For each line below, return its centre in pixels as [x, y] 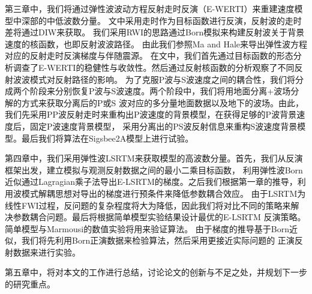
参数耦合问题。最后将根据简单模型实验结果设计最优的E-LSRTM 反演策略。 [159, 217]
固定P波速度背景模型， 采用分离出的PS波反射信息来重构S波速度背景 [163, 126]
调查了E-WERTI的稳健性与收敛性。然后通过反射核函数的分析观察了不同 [154, 67]
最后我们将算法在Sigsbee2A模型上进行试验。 [107, 138]
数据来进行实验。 [46, 252]
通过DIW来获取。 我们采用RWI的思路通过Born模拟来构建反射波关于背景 [163, 32]
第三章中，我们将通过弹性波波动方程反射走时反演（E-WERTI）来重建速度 [150, 8]
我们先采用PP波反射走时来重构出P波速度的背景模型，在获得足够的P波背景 [151, 114]
